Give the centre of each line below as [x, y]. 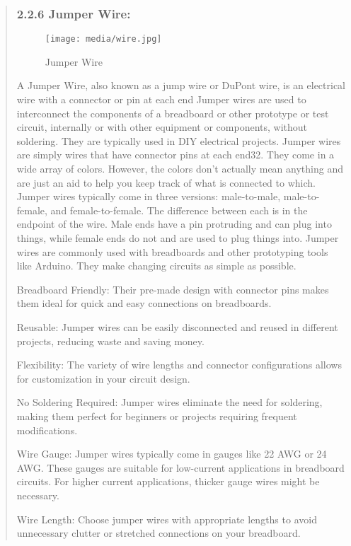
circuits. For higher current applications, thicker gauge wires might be [168, 481]
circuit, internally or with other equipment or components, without [162, 127]
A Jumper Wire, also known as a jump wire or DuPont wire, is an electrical [181, 85]
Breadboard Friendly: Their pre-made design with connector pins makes [173, 289]
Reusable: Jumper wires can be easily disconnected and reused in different [177, 326]
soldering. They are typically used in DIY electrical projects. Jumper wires [179, 140]
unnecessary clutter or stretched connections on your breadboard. [159, 533]
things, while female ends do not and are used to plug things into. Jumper [178, 238]
